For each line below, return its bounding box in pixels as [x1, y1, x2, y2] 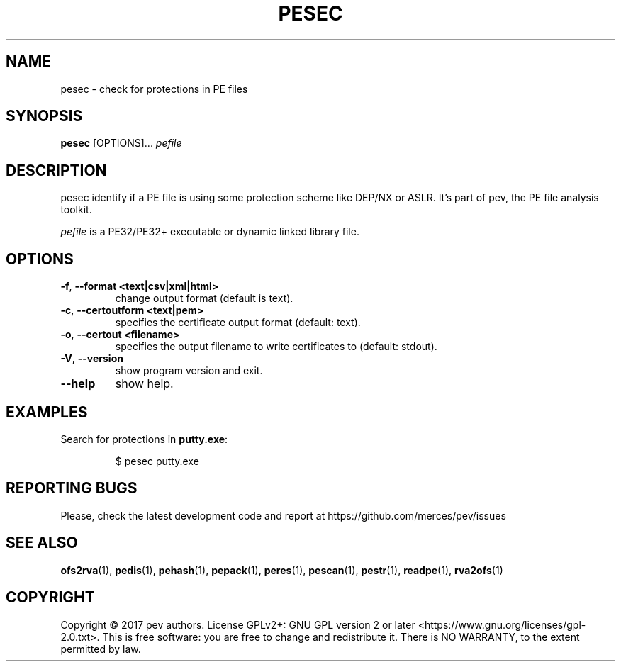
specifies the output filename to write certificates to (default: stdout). [115, 340, 437, 353]
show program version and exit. [115, 364, 263, 377]
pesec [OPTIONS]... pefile [60, 137, 182, 150]
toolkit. [60, 203, 92, 216]
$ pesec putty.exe [115, 454, 199, 467]
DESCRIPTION [6, 161, 107, 179]
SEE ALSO [6, 534, 78, 552]
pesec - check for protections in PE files [60, 82, 248, 95]
